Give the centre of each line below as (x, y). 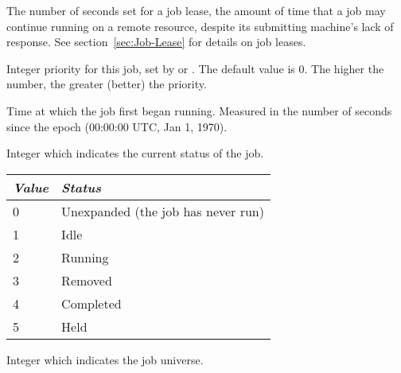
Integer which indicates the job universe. (105, 359)
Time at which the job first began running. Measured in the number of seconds (199, 110)
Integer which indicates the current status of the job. (135, 153)
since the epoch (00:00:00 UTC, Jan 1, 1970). (117, 126)
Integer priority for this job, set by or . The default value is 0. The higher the (195, 68)
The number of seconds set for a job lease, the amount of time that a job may (196, 10)
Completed (91, 303)
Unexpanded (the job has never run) (163, 211)
